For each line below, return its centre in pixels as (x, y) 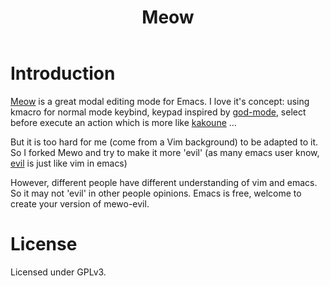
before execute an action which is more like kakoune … (123, 122)
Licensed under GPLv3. (58, 272)
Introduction (63, 73)
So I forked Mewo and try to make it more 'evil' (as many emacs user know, (165, 152)
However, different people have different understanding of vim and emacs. (164, 182)
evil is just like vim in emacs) (69, 163)
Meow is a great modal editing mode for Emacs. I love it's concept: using (160, 101)
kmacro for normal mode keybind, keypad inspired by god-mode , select (158, 112)
